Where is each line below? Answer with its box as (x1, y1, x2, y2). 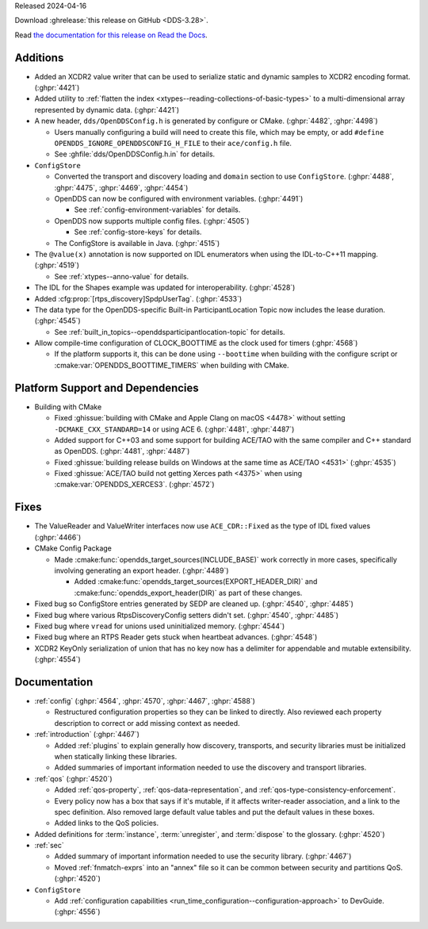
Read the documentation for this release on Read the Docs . (14, 30, 208, 40)
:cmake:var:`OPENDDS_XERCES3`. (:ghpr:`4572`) (54, 480, 215, 489)
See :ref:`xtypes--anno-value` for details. (54, 271, 189, 281)
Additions (14, 51, 64, 64)
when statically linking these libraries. (54, 751, 178, 761)
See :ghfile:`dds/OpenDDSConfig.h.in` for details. (54, 149, 216, 159)
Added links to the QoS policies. (54, 818, 159, 828)
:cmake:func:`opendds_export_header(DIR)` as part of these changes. (74, 588, 303, 597)
